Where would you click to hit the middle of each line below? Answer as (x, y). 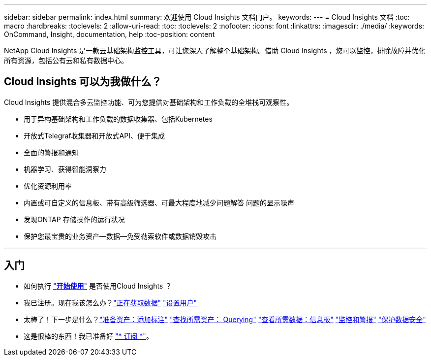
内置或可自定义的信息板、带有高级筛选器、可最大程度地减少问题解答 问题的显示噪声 (159, 202)
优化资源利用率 (48, 186)
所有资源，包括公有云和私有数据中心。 (66, 60)
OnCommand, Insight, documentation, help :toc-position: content (109, 34)
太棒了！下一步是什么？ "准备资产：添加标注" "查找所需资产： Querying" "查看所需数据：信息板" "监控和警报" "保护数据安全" (225, 319)
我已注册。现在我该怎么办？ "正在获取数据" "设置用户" (110, 302)
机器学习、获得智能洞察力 (65, 169)
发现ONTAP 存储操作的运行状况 (74, 219)
